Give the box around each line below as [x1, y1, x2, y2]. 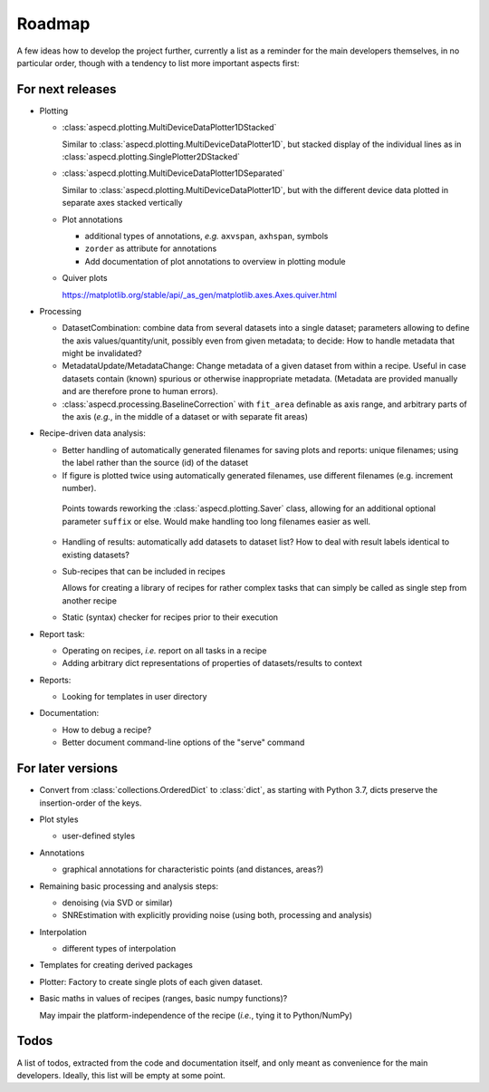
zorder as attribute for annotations [84, 243, 217, 254]
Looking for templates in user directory [62, 691, 207, 702]
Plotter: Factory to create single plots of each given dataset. [39, 976, 263, 987]
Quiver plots [62, 273, 108, 284]
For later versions [16, 761, 118, 777]
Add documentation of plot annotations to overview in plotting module [84, 256, 346, 266]
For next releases [16, 82, 117, 97]
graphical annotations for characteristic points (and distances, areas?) [62, 864, 324, 875]
